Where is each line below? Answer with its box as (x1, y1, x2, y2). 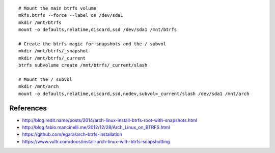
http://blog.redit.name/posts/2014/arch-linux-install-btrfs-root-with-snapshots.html (22, 117, 197, 123)
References (9, 104, 47, 112)
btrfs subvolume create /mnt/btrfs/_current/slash (18, 63, 148, 68)
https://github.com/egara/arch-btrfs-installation (22, 131, 122, 137)
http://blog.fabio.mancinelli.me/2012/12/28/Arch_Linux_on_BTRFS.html (22, 124, 170, 130)
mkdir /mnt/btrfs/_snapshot (18, 48, 89, 54)
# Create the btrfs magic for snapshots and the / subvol (18, 41, 167, 47)
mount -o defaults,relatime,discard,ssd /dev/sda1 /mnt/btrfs (18, 27, 177, 33)
